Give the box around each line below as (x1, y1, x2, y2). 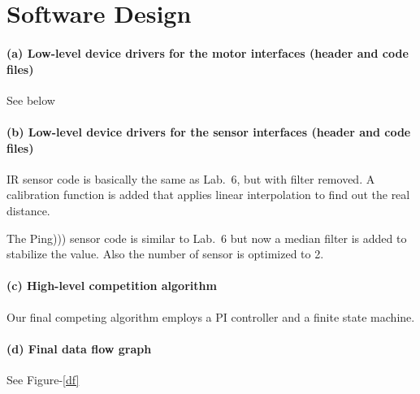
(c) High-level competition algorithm (6, 277, 217, 294)
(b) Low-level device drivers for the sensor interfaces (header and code (6, 123, 411, 140)
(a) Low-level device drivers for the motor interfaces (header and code (6, 44, 409, 61)
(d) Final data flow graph (6, 340, 152, 357)
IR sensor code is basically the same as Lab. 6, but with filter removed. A (6, 170, 375, 187)
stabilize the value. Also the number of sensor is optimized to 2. (6, 245, 324, 262)
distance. (6, 201, 50, 219)
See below (6, 91, 55, 108)
